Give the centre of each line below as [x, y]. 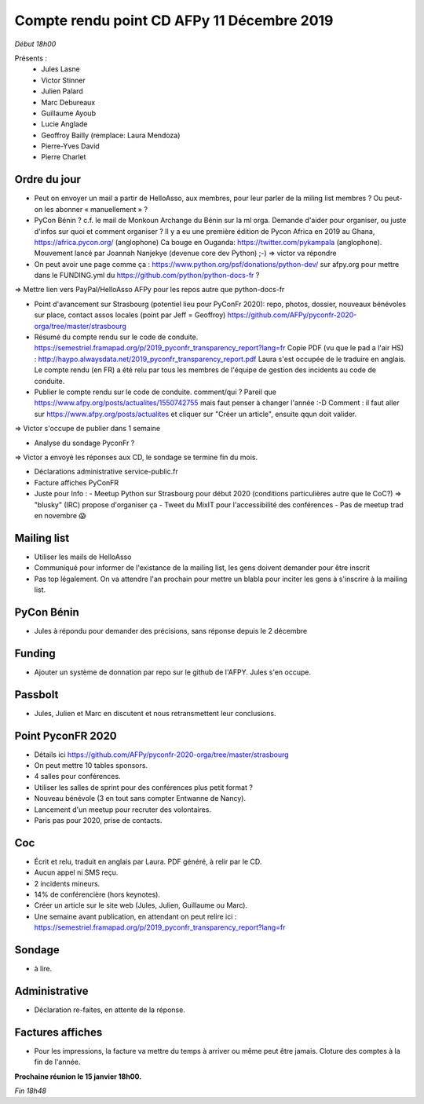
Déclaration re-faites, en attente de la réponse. [110, 1010]
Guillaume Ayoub [68, 113]
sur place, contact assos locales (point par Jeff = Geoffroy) [130, 315]
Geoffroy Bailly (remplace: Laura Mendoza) [111, 135]
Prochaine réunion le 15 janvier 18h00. [78, 1077]
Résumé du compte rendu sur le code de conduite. [116, 337]
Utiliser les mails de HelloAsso [83, 557]
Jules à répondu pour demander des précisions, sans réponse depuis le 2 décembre [171, 631]
